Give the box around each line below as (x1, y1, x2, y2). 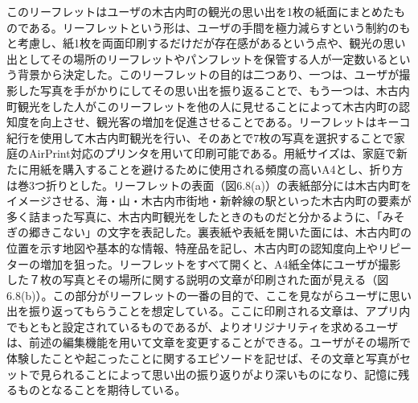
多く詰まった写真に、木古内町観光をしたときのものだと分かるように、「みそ (6, 208, 405, 224)
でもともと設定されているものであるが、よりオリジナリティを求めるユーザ (6, 318, 399, 335)
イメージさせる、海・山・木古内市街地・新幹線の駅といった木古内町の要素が (6, 192, 412, 209)
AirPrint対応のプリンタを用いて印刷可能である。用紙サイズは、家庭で (28, 145, 396, 162)
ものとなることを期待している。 (17, 381, 186, 398)
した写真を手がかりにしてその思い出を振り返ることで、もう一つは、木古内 (17, 81, 410, 98)
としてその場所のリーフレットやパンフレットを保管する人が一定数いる (17, 50, 388, 67)
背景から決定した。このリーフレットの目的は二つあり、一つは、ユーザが (17, 66, 400, 83)
